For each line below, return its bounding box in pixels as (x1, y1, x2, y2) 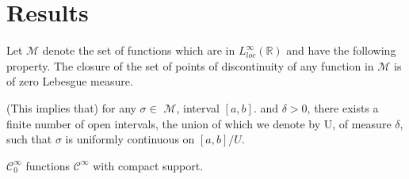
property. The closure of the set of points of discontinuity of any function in (6, 57, 374, 74)
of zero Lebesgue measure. (6, 73, 133, 89)
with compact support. (93, 157, 204, 173)
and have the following (286, 42, 396, 59)
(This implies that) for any (6, 99, 136, 116)
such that (6, 131, 52, 147)
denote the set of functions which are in (42, 42, 235, 59)
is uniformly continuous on (65, 131, 195, 147)
